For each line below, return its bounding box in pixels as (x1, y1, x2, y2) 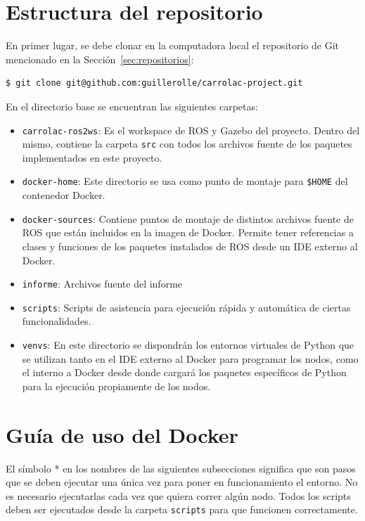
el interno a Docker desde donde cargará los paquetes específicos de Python (22, 365, 347, 380)
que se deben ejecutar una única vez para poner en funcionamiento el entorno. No (6, 475, 358, 489)
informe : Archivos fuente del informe (22, 276, 183, 291)
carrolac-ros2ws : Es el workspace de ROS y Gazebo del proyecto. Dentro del (22, 122, 360, 137)
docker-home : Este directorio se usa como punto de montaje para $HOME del (22, 174, 348, 188)
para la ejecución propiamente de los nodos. (22, 378, 211, 393)
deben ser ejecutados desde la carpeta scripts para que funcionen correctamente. (6, 502, 358, 517)
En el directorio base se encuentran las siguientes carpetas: (6, 98, 258, 113)
